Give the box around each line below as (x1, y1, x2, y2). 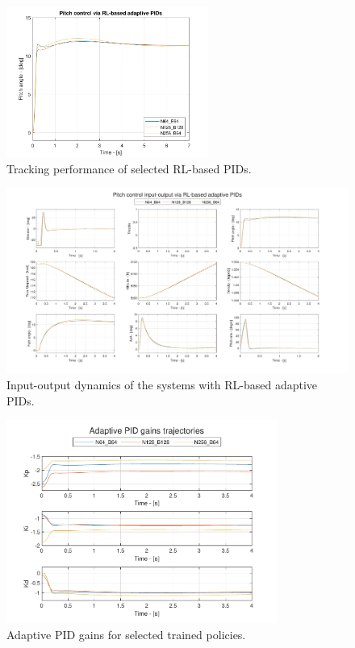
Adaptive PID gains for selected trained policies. (6, 626, 246, 643)
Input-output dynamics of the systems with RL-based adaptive (6, 376, 317, 393)
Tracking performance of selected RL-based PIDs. (6, 160, 252, 177)
